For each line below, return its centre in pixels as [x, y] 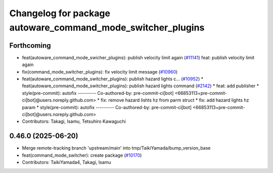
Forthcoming [30, 45]
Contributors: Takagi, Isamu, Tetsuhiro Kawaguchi [74, 121]
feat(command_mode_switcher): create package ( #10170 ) [82, 155]
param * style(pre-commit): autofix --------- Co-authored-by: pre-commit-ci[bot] [107, 107]
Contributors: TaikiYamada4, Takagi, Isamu [66, 162]
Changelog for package [60, 13]
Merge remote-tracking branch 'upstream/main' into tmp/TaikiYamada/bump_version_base [116, 148]
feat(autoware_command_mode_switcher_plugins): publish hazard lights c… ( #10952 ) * [113, 79]
